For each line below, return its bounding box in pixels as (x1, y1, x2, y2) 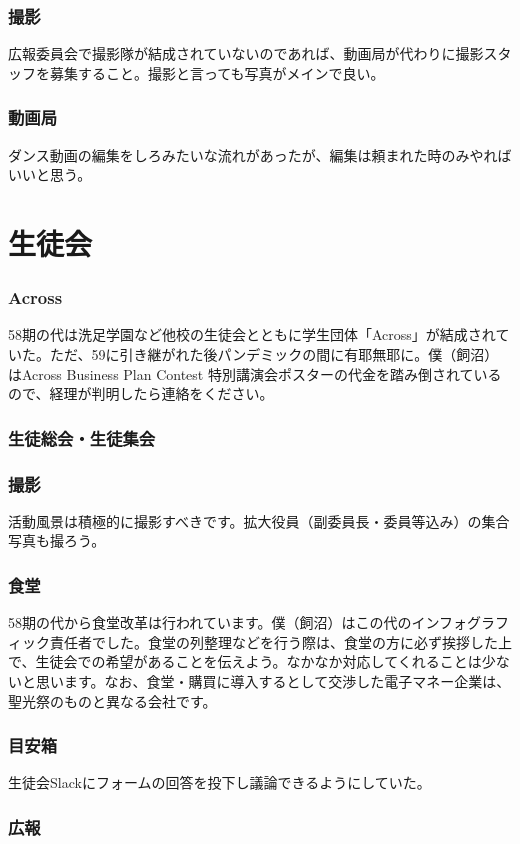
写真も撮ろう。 (8, 530, 106, 551)
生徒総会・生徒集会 (8, 425, 156, 450)
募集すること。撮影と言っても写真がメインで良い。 (49, 62, 385, 83)
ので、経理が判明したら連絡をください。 (8, 383, 274, 404)
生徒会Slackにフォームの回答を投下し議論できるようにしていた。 (8, 772, 431, 793)
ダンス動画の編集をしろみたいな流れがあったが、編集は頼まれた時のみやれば (8, 144, 512, 165)
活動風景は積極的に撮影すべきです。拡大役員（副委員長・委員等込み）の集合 (8, 510, 510, 531)
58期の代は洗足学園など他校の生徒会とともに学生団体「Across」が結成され (8, 324, 496, 345)
